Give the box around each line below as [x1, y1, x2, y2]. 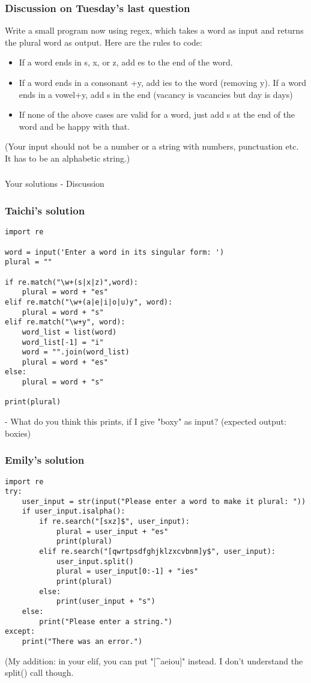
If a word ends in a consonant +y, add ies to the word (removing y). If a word [19, 76, 307, 88]
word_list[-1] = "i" [22, 338, 104, 347]
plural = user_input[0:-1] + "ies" [56, 567, 199, 576]
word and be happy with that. [19, 120, 130, 132]
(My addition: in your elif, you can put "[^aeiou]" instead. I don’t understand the [5, 654, 303, 667]
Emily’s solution [5, 452, 85, 467]
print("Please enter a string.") [39, 617, 173, 626]
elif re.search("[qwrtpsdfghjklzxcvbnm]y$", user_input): [39, 547, 276, 556]
